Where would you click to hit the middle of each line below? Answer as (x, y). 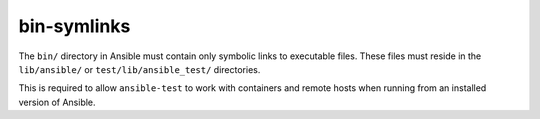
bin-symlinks (74, 26)
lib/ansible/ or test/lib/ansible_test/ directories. (139, 69)
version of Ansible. (57, 102)
